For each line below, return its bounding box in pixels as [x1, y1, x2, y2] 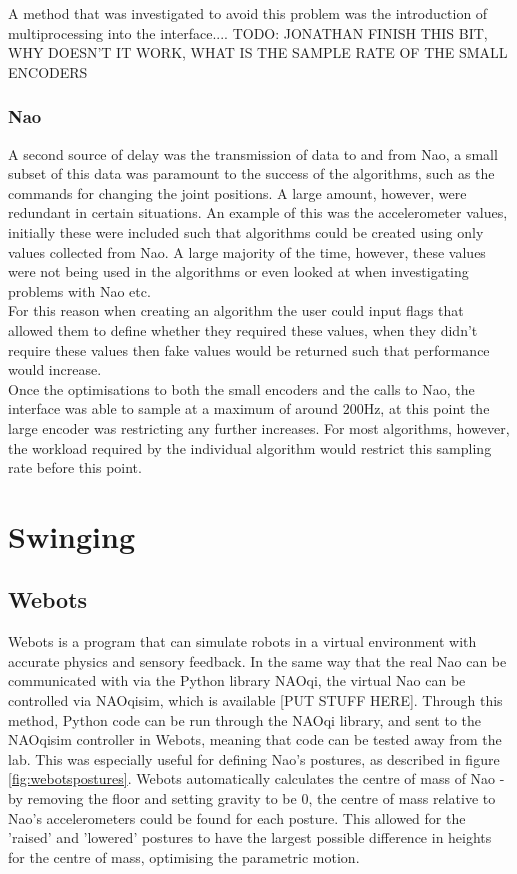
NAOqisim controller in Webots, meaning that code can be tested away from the [8, 729, 502, 750]
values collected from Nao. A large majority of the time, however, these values [8, 241, 486, 262]
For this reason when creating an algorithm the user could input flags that [8, 300, 464, 321]
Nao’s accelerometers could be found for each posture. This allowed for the [8, 807, 466, 828]
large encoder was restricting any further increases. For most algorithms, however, [8, 417, 510, 438]
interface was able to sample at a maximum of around [8, 398, 338, 419]
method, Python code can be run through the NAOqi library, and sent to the [8, 709, 481, 730]
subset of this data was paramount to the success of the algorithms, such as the [8, 163, 495, 184]
